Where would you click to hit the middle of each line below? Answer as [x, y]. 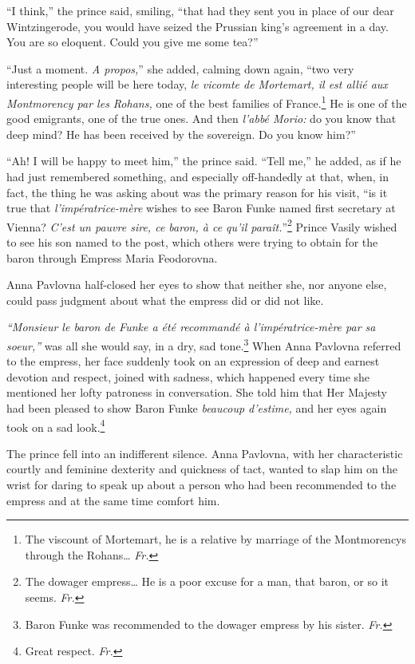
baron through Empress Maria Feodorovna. [112, 257]
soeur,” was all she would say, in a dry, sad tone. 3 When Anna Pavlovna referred [204, 344]
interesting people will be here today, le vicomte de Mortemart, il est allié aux [197, 84]
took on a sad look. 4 [56, 425]
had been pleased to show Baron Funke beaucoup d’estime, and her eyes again [197, 408]
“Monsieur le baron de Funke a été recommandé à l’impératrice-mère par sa [191, 327]
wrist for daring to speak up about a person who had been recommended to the [202, 485]
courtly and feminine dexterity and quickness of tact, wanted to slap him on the [202, 469]
